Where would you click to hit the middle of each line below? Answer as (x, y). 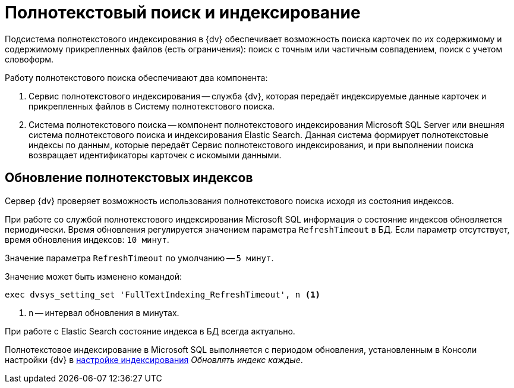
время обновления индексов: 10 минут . (87, 239)
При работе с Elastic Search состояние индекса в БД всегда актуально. (150, 331)
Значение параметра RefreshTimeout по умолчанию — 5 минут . (139, 258)
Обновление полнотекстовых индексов (129, 178)
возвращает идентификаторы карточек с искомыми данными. (155, 155)
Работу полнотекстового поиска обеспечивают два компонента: (136, 77)
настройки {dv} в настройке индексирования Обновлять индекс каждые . (154, 359)
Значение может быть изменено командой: (93, 276)
